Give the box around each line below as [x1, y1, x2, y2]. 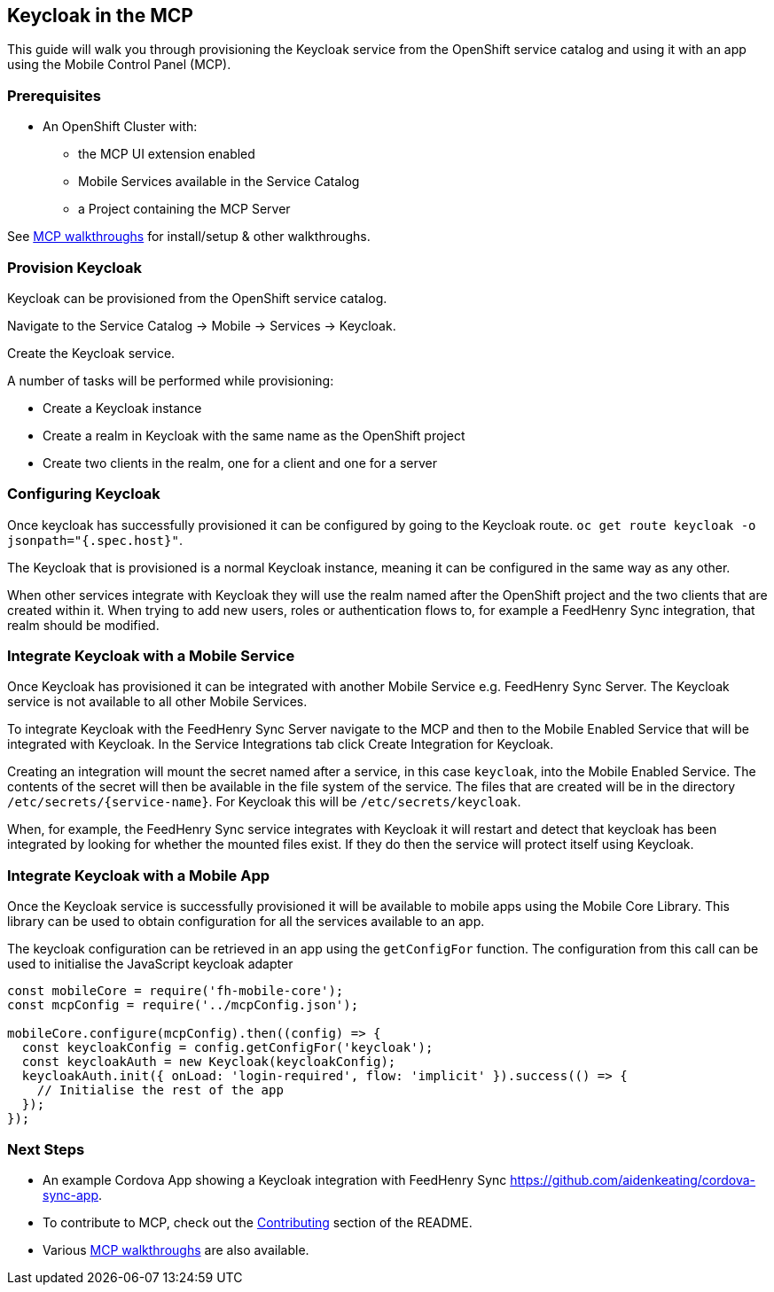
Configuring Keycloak [7, 485, 160, 503]
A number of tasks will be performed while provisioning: [7, 372, 334, 388]
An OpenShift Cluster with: [43, 119, 198, 135]
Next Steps [7, 1140, 85, 1158]
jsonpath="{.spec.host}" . [7, 532, 183, 548]
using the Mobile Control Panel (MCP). [7, 57, 231, 73]
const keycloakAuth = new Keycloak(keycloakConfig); [21, 1055, 396, 1070]
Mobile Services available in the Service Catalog [78, 174, 360, 190]
